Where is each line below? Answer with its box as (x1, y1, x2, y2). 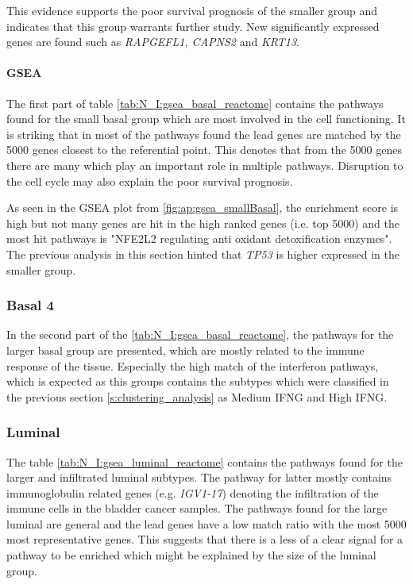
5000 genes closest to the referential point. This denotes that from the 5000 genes (6, 141, 402, 158)
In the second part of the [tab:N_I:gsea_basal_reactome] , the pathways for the (6, 326, 394, 343)
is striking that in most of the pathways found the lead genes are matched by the (6, 125, 401, 142)
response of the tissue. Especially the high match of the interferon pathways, (6, 357, 379, 374)
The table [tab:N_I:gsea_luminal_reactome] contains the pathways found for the (6, 453, 403, 470)
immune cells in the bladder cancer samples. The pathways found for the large (6, 500, 388, 517)
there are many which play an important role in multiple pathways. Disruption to (6, 156, 403, 173)
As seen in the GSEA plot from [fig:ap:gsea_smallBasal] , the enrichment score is (6, 199, 399, 216)
